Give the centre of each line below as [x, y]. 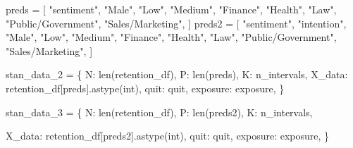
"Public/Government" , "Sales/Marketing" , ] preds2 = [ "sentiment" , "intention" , [176, 23]
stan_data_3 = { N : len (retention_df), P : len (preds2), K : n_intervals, [159, 112]
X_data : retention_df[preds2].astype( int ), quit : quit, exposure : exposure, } [168, 136]
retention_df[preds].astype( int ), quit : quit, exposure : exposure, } [145, 88]
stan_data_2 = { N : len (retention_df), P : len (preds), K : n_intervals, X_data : [177, 74]
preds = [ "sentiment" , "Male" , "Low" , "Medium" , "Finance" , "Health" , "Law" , [171, 9]
